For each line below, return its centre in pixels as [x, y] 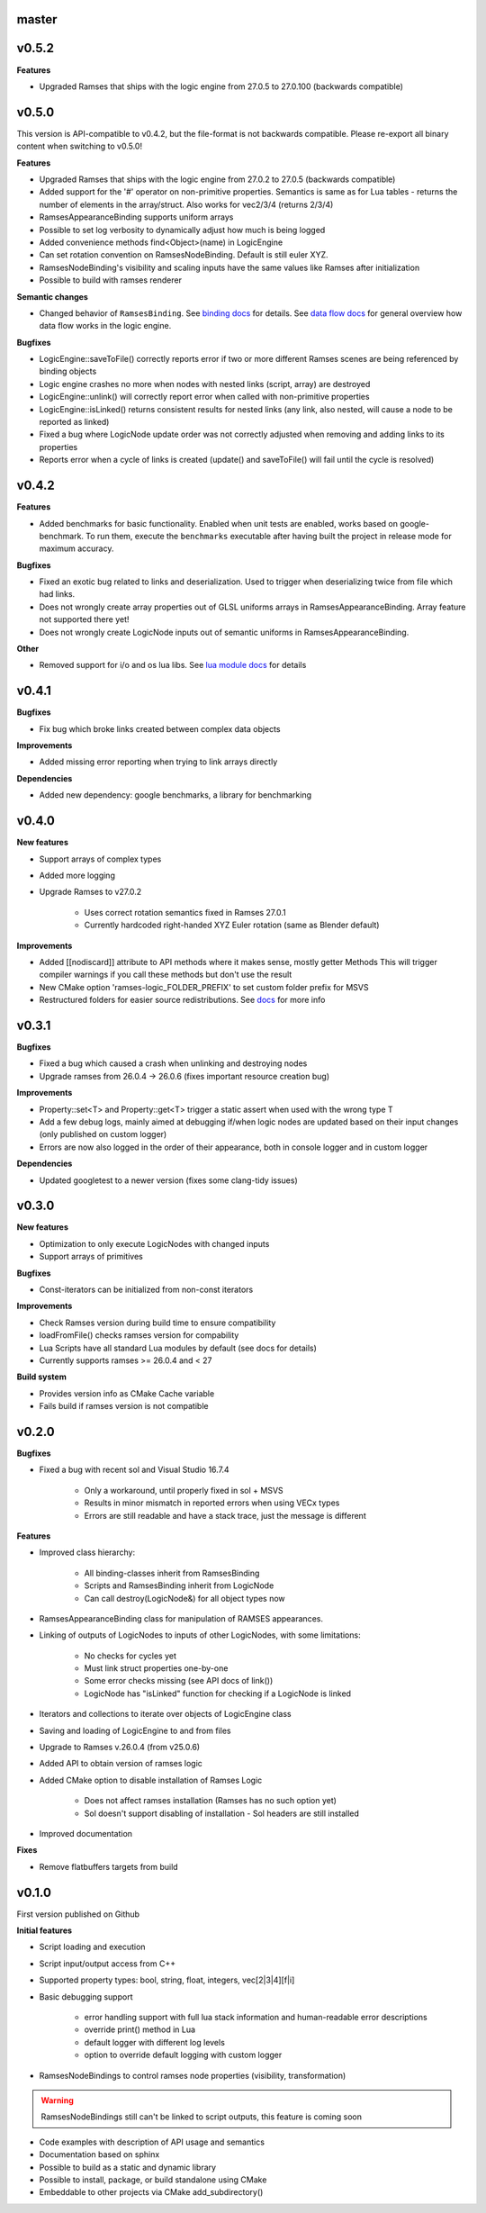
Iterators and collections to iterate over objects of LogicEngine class [165, 1714]
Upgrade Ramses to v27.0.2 [90, 892]
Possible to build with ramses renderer [111, 280]
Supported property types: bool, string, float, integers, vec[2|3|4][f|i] [167, 1980]
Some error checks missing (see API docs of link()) [179, 1681]
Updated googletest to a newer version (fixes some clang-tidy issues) [169, 1180]
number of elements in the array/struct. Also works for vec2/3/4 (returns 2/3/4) [186, 204]
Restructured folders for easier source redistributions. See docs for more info [182, 1000]
